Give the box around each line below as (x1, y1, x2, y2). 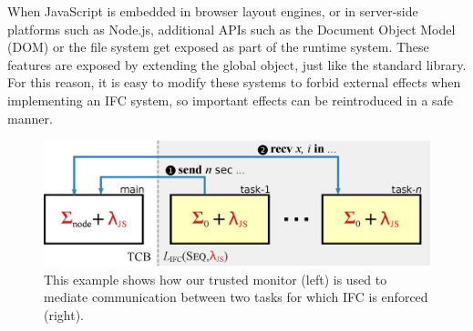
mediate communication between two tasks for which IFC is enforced (44, 287, 428, 306)
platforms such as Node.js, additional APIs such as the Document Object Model (7, 19, 456, 38)
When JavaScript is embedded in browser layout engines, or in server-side (7, 2, 418, 20)
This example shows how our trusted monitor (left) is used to (44, 269, 387, 288)
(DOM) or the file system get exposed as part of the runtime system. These (7, 37, 429, 56)
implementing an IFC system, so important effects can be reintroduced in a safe (7, 90, 454, 109)
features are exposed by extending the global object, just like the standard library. (7, 55, 467, 74)
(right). (44, 306, 85, 325)
